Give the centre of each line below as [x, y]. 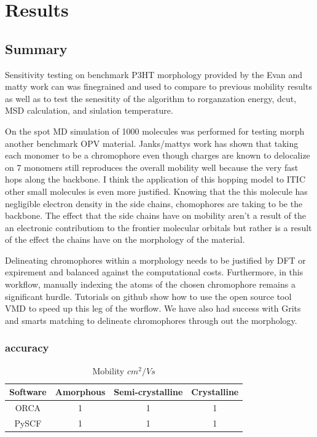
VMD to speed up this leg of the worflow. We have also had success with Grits [153, 308]
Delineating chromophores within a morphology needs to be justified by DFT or [155, 260]
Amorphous [80, 392]
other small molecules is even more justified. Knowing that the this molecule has [156, 191]
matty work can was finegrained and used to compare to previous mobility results [158, 86]
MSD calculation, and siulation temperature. [89, 110]
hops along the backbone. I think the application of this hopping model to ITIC [155, 179]
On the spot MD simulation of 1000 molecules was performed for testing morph [155, 131]
